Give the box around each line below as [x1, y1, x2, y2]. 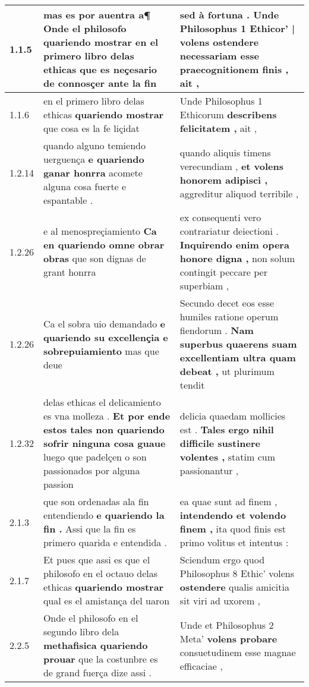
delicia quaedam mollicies [179, 409, 286, 423]
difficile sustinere [179, 436, 261, 450]
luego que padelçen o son [43, 450, 147, 464]
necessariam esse [179, 49, 259, 62]
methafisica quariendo [43, 638, 148, 652]
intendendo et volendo [179, 508, 286, 522]
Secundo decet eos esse [179, 296, 275, 310]
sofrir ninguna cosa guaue [43, 436, 166, 450]
